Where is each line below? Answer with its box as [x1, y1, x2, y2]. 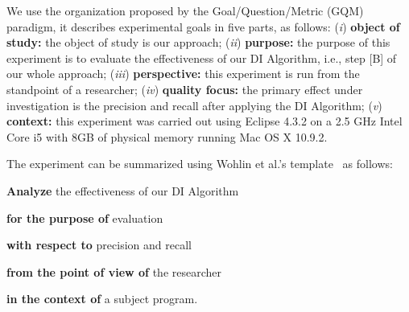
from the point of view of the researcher [6, 263, 221, 280]
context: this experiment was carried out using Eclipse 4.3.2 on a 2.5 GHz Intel [6, 113, 403, 129]
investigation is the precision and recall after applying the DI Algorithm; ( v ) [6, 96, 382, 113]
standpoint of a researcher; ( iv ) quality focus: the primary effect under [6, 80, 363, 97]
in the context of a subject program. [6, 290, 198, 307]
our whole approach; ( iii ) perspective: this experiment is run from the [6, 65, 360, 82]
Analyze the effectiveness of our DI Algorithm [6, 182, 239, 199]
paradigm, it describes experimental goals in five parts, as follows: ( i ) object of [6, 18, 400, 35]
